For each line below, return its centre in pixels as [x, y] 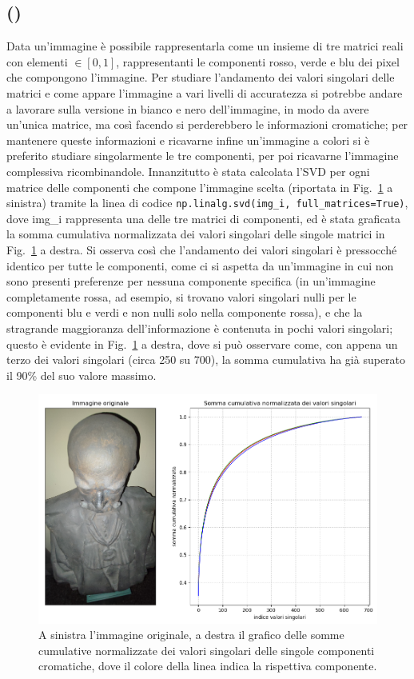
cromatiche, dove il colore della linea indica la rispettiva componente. [208, 666]
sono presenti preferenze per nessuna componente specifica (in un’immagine [191, 281]
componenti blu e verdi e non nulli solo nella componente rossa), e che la [185, 312]
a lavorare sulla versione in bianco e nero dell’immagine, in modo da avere [188, 108]
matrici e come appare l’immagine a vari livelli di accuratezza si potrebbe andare [205, 92]
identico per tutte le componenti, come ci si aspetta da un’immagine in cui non [200, 265]
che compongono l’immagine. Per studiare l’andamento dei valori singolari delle [201, 77]
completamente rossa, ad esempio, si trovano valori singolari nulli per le [181, 296]
